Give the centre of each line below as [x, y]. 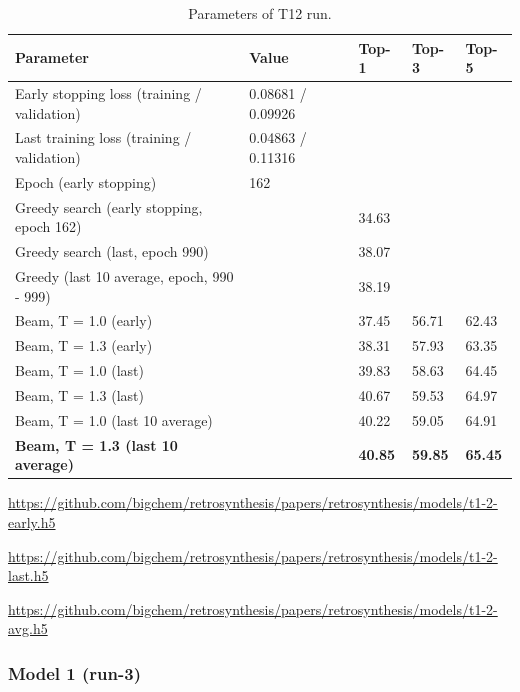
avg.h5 [28, 628]
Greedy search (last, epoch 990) [112, 251]
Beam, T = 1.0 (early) [84, 320]
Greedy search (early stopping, [109, 206]
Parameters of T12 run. [260, 13]
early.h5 [32, 521]
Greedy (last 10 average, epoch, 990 [124, 276]
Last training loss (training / [103, 137]
